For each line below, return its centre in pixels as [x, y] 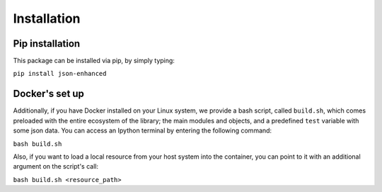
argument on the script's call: [56, 166]
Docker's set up [49, 94]
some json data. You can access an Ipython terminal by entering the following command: [143, 130]
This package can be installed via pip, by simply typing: [94, 61]
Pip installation [47, 44]
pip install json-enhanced [60, 74]
